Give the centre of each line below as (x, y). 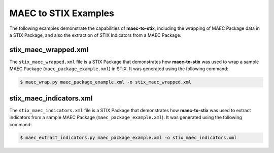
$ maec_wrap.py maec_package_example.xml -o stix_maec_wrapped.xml (106, 82)
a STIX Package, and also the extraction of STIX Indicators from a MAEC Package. (95, 35)
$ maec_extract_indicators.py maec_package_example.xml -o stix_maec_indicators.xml (128, 138)
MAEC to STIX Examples (62, 13)
